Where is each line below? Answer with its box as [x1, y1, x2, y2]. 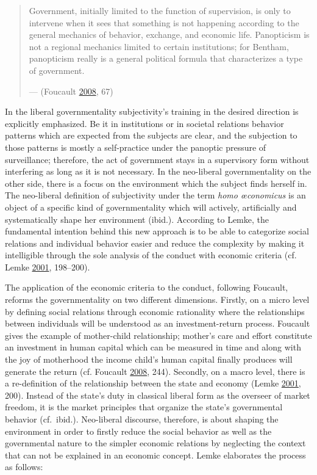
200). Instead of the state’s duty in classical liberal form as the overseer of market [5, 388, 310, 401]
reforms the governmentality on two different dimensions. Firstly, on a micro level [5, 293, 310, 306]
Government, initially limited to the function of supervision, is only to [29, 4, 291, 16]
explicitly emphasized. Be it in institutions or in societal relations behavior [5, 117, 284, 129]
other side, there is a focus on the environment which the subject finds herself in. [5, 176, 307, 189]
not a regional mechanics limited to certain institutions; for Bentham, [29, 40, 289, 53]
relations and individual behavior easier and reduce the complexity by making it [5, 236, 305, 249]
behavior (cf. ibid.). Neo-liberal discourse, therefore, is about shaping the [5, 413, 279, 425]
